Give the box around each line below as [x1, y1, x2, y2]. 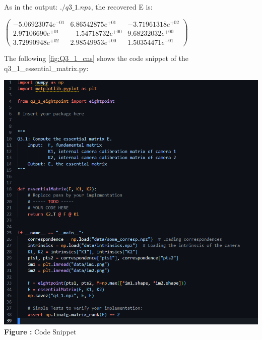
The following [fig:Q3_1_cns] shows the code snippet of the [4, 53, 188, 63]
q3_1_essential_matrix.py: [4, 62, 89, 73]
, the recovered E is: [91, 2, 153, 12]
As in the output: [4, 2, 58, 12]
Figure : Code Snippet [4, 326, 77, 336]
